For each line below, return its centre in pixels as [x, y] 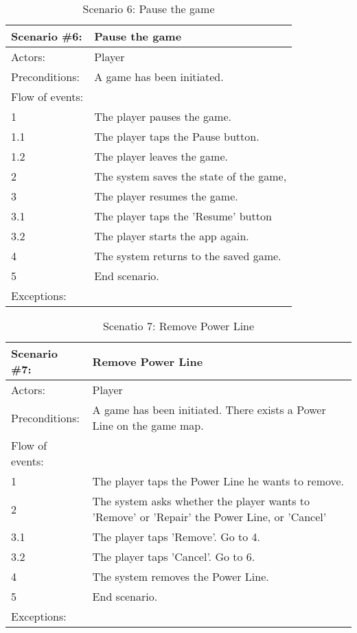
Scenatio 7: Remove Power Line [178, 326]
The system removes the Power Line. [181, 576]
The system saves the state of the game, [191, 176]
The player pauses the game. [163, 116]
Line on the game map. [148, 425]
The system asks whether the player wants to [201, 501]
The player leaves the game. [161, 156]
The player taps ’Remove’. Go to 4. [176, 537]
